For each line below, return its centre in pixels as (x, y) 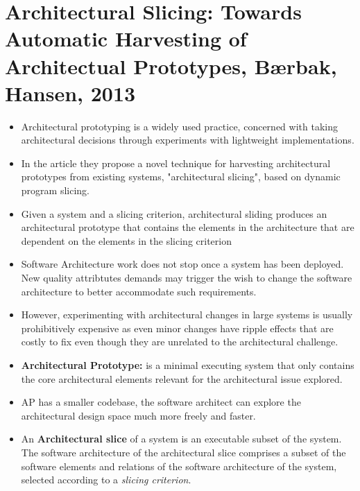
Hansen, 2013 (70, 93)
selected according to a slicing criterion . (106, 480)
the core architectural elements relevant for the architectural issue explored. (182, 378)
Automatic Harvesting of (126, 38)
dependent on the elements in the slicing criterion (126, 240)
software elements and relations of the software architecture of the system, (179, 466)
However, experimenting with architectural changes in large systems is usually (187, 315)
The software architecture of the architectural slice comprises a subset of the (183, 452)
